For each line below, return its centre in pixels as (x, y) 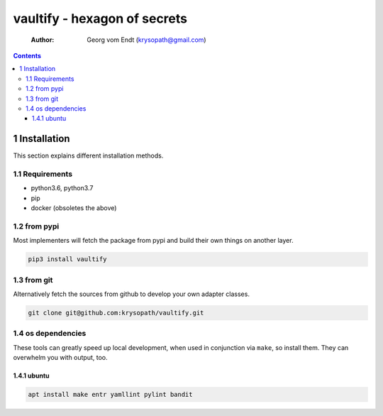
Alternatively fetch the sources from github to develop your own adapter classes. (131, 294)
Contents (27, 55)
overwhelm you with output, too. (60, 358)
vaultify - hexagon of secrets (100, 18)
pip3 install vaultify (67, 259)
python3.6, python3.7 (62, 188)
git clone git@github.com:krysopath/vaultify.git (116, 313)
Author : (43, 40)
